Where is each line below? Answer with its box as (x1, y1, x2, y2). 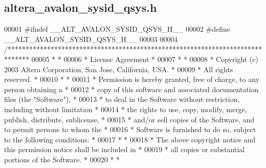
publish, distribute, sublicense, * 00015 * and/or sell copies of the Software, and (4, 114, 255, 124)
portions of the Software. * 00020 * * (4, 154, 120, 164)
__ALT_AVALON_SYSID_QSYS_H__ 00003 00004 (4, 33, 178, 44)
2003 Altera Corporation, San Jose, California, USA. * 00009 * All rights (4, 64, 233, 74)
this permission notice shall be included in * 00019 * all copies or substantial (4, 144, 245, 155)
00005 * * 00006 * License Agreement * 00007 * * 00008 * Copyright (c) (31, 53, 258, 64)
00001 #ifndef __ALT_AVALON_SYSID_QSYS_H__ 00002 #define (4, 24, 231, 34)
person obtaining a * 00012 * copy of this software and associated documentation (4, 83, 259, 94)
